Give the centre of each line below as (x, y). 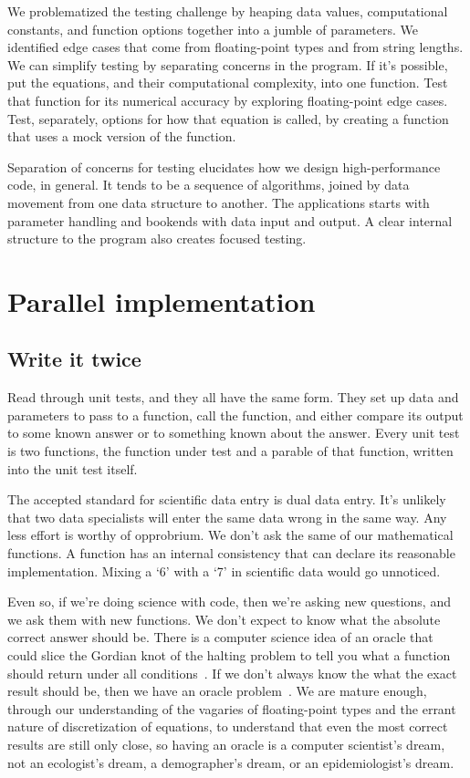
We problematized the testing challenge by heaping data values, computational (228, 11)
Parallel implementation (162, 301)
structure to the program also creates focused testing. (157, 239)
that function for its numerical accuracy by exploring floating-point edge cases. (228, 100)
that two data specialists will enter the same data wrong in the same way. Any (227, 517)
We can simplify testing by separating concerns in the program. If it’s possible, (228, 64)
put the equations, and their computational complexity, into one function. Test (228, 83)
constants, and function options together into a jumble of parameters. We (213, 29)
